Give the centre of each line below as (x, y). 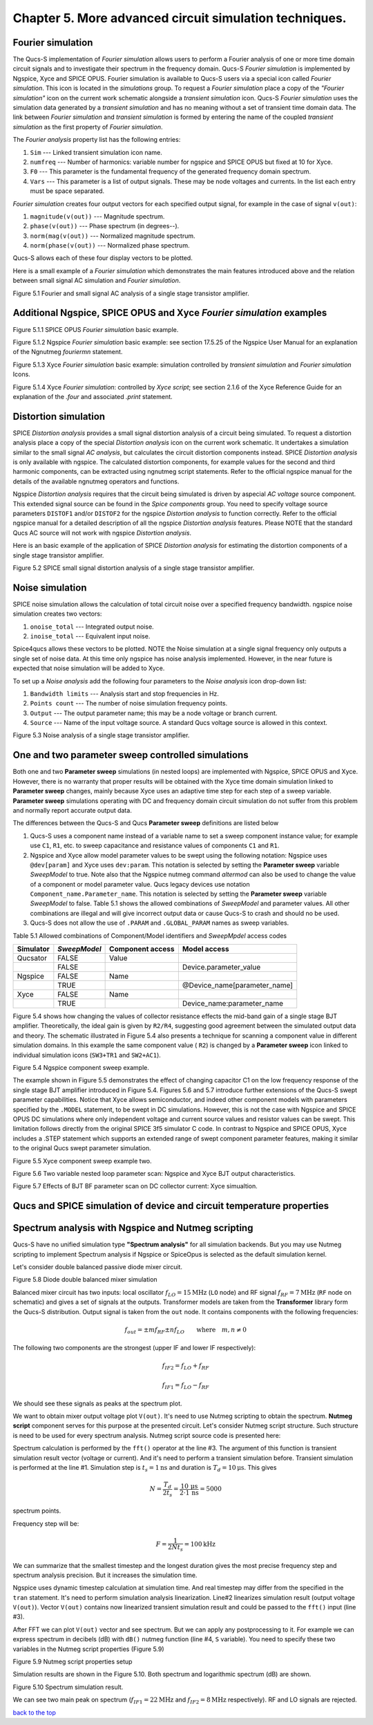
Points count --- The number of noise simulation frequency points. (129, 703)
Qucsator (32, 958)
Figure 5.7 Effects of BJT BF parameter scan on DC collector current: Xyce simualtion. (135, 1186)
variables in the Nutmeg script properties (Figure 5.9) (89, 1649)
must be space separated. (67, 191)
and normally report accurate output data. (73, 810)
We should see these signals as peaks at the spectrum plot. (97, 1403)
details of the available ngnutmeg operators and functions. (96, 481)
